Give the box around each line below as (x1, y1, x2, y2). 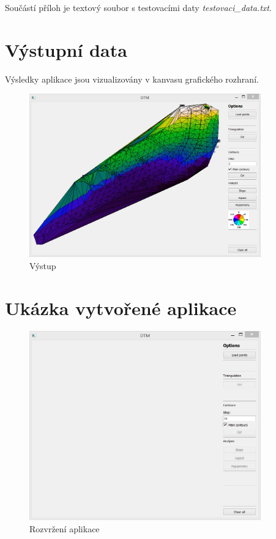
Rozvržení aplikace (29, 522, 100, 535)
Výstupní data (5, 37, 127, 62)
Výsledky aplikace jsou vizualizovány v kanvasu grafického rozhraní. (5, 72, 259, 85)
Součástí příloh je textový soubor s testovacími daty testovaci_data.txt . (5, 1, 272, 13)
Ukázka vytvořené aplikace (5, 295, 237, 320)
